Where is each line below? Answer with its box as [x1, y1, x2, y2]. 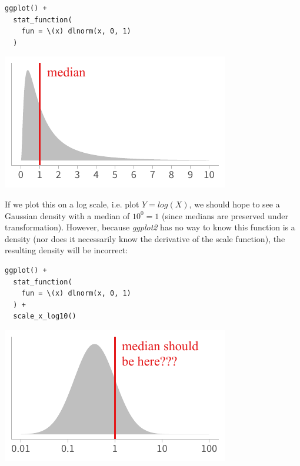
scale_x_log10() [13, 312, 76, 321]
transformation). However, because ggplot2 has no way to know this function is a [5, 221, 295, 233]
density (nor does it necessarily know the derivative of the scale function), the [5, 232, 285, 244]
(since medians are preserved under [161, 209, 288, 222]
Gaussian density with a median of [5, 209, 130, 222]
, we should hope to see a [189, 197, 280, 210]
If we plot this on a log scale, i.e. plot [5, 197, 139, 210]
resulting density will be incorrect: [5, 244, 128, 256]
